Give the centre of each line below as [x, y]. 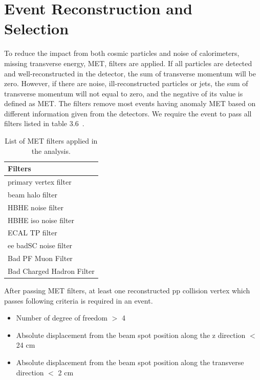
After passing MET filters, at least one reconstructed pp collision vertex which [127, 291]
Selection [37, 28]
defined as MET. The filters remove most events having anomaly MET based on [130, 103]
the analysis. [51, 151]
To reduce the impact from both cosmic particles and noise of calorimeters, [122, 53]
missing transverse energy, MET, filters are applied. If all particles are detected [128, 63]
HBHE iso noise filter [41, 220]
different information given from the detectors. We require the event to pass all [128, 113]
